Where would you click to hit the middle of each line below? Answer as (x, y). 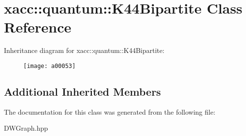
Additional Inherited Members (82, 91)
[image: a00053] (50, 66)
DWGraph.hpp (26, 128)
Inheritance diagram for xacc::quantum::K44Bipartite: (84, 50)
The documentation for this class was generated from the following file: (110, 111)
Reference (38, 27)
